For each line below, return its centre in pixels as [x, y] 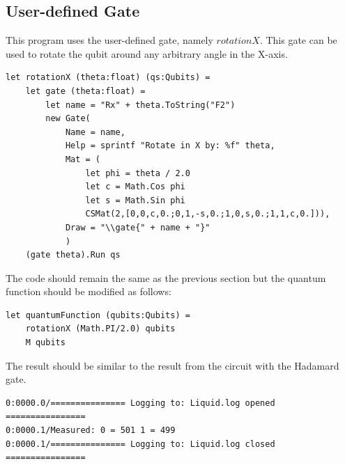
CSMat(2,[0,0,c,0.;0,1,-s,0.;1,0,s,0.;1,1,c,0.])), [208, 214]
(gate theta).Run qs [73, 255]
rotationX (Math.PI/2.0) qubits [100, 329]
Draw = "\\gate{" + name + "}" [138, 227]
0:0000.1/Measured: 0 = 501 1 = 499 [91, 431]
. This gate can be [298, 40]
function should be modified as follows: [89, 291]
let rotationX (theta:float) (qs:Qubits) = [108, 78]
